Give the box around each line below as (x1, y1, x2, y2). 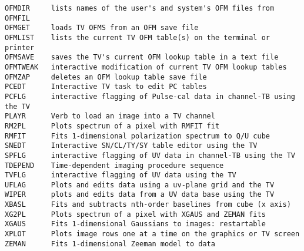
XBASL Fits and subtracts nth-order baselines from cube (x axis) (5, 200, 291, 209)
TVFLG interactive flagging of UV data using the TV (5, 171, 236, 180)
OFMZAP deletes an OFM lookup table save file (5, 72, 207, 81)
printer (5, 43, 35, 52)
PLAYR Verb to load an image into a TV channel (5, 112, 215, 121)
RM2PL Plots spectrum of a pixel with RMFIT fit (5, 121, 220, 130)
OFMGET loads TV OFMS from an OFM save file (5, 24, 199, 32)
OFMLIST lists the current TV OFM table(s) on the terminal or (5, 33, 270, 42)
